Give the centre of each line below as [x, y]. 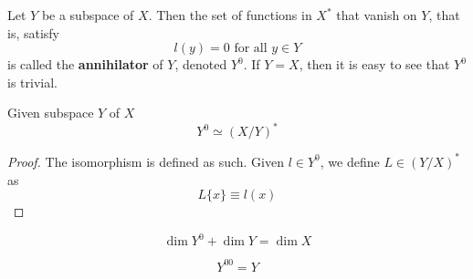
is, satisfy [34, 32]
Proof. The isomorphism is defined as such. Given [146, 161]
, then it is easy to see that [374, 64]
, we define [350, 161]
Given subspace [51, 113]
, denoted [201, 64]
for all [251, 49]
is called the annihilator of [85, 64]
